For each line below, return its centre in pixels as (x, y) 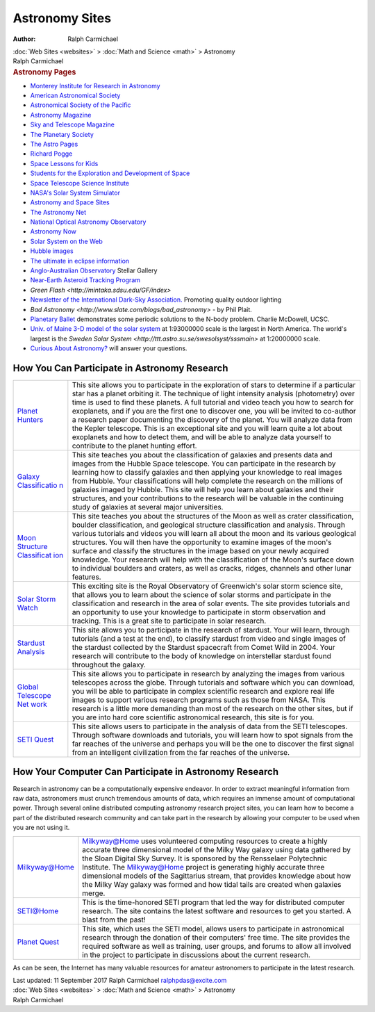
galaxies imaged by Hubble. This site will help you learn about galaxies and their (203, 490)
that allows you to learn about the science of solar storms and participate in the (201, 595)
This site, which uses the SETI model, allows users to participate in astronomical (213, 929)
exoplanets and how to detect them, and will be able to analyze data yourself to (201, 437)
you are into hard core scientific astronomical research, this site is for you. (193, 717)
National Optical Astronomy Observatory (88, 222)
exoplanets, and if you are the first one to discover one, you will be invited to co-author (214, 411)
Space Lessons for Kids (64, 163)
